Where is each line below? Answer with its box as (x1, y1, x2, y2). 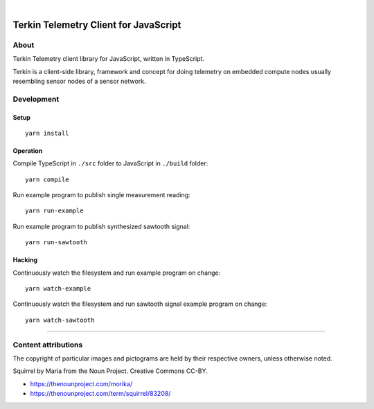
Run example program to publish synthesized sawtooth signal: (12, 222, 190, 230)
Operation (12, 146, 43, 155)
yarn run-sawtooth (25, 239, 88, 246)
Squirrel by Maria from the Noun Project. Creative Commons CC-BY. (12, 367, 208, 375)
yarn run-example (25, 207, 84, 215)
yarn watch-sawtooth (25, 316, 95, 324)
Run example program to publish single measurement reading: (12, 191, 190, 199)
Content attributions (12, 340, 83, 349)
